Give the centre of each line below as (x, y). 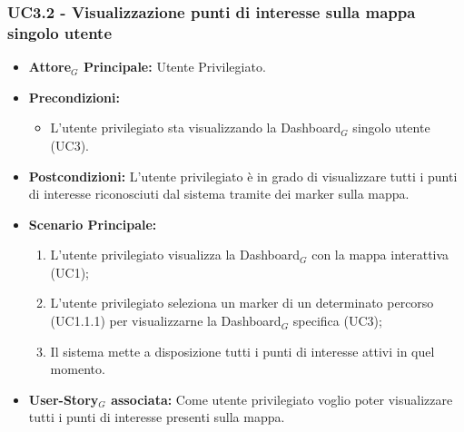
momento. (78, 369)
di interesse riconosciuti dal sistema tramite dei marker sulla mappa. (219, 194)
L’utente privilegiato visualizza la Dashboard (175, 255)
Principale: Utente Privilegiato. (174, 67)
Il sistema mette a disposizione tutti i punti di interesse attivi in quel (242, 351)
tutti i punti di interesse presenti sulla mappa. (157, 417)
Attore (50, 67)
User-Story (64, 399)
